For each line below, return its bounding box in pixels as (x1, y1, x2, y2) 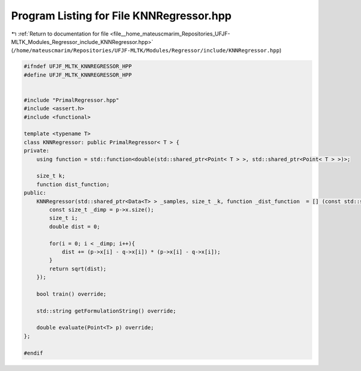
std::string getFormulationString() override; (36, 307, 177, 314)
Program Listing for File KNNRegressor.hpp (11, 9, 232, 22)
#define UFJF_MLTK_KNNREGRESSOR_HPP (23, 71, 132, 78)
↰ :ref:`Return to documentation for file (11, 30, 109, 37)
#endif (23, 349, 43, 357)
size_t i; (49, 214, 78, 222)
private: (23, 148, 50, 154)
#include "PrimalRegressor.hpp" (23, 96, 120, 104)
